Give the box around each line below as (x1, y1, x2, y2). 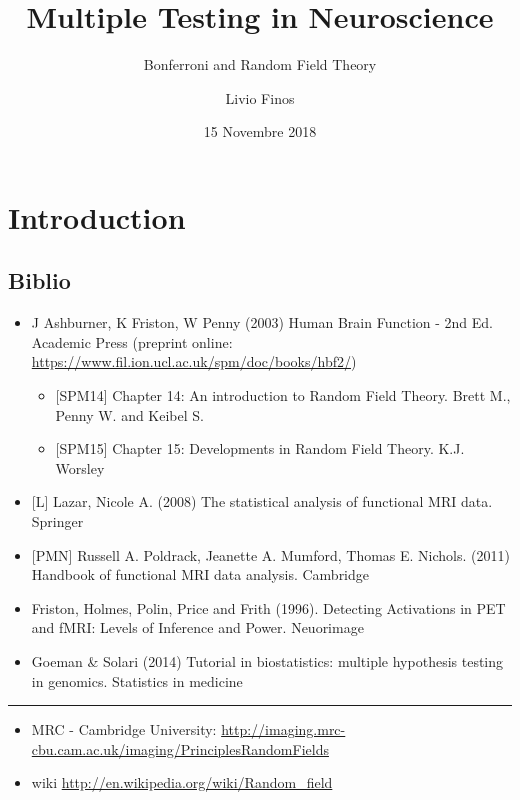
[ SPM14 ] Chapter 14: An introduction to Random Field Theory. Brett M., (55, 385, 511, 406)
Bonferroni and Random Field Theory (143, 54, 377, 75)
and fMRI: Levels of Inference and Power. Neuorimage (31, 617, 364, 638)
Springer (31, 511, 84, 532)
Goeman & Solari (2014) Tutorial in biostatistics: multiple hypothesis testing (31, 651, 504, 672)
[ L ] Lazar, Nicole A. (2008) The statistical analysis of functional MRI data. (31, 491, 493, 512)
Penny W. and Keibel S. (55, 404, 204, 425)
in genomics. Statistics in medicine (31, 670, 243, 691)
